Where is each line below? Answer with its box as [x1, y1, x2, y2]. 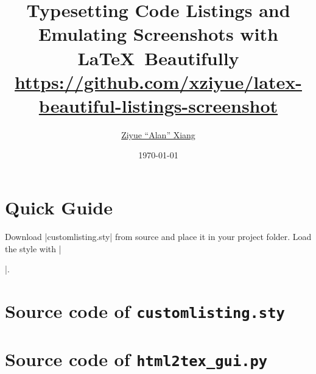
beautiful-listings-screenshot [38, 93, 278, 118]
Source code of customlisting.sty [5, 298, 285, 323]
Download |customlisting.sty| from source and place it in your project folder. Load [5, 230, 312, 242]
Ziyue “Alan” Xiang [121, 128, 195, 141]
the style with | [5, 242, 61, 255]
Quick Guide [5, 195, 113, 220]
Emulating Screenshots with [38, 21, 278, 46]
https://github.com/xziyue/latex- [15, 69, 302, 94]
